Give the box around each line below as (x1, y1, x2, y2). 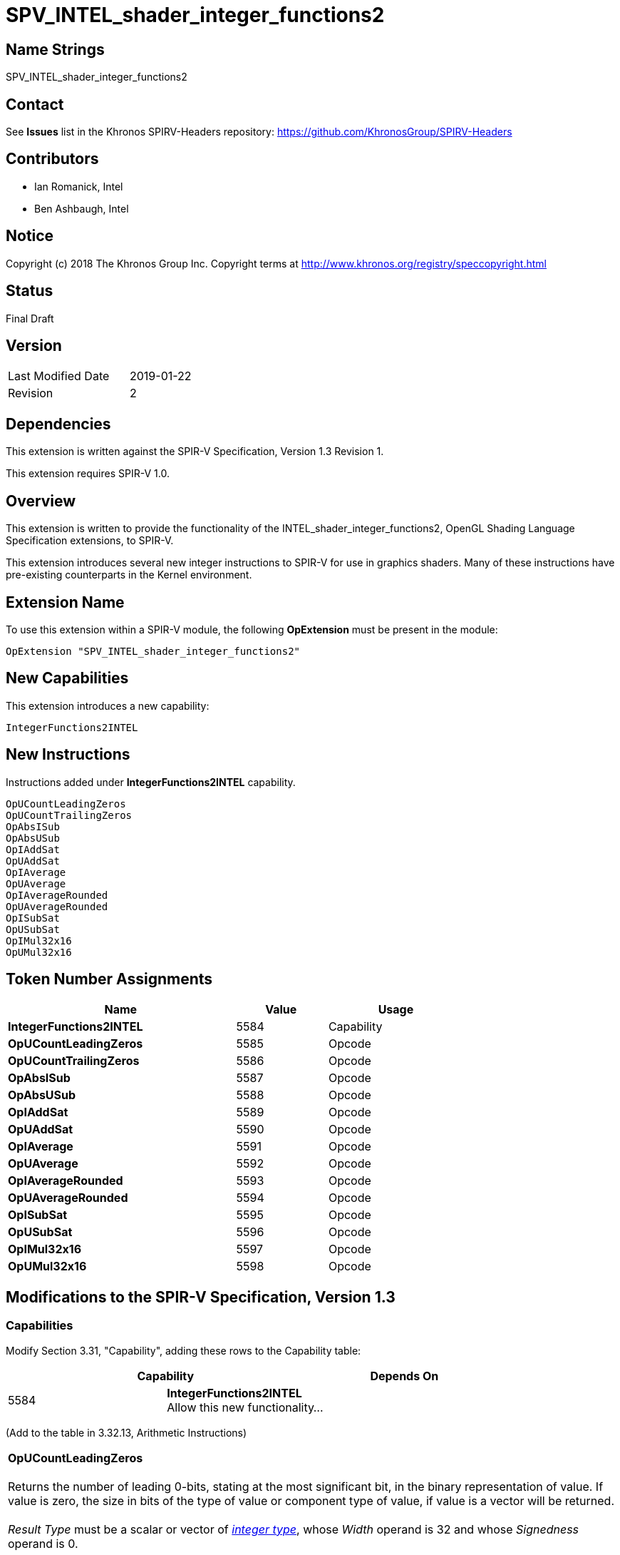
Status (6, 282, 53, 300)
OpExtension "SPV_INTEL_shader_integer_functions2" (6, 645, 301, 657)
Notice (6, 227, 54, 245)
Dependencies (6, 414, 111, 433)
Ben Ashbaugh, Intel (34, 202, 129, 215)
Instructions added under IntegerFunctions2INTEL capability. (6, 775, 296, 788)
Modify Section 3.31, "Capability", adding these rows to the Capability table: (6, 1344, 361, 1357)
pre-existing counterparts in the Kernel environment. (6, 569, 252, 581)
